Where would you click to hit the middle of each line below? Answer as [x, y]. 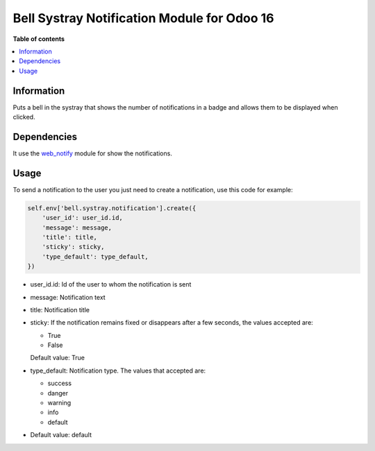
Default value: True [57, 358]
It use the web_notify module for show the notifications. [93, 153]
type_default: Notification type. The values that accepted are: [118, 371]
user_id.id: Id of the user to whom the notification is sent [111, 284]
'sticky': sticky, [73, 247]
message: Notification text [68, 297]
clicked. [24, 117]
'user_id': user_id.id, [82, 218]
